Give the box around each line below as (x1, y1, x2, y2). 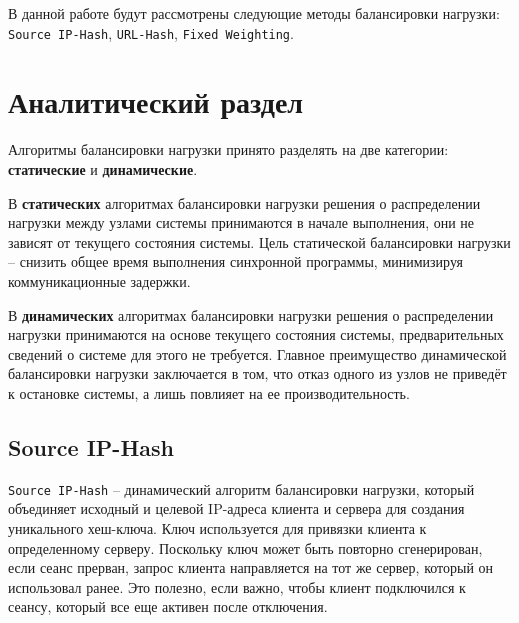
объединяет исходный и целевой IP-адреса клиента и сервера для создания (8, 498, 465, 519)
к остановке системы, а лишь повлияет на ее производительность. (8, 382, 410, 403)
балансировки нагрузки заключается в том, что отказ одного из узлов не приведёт (8, 363, 507, 384)
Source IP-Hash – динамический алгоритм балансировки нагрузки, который (8, 478, 475, 499)
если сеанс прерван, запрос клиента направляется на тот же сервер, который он (8, 557, 494, 578)
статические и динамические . (8, 158, 198, 179)
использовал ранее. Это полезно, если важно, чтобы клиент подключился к (8, 576, 466, 597)
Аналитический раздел (8, 81, 304, 122)
